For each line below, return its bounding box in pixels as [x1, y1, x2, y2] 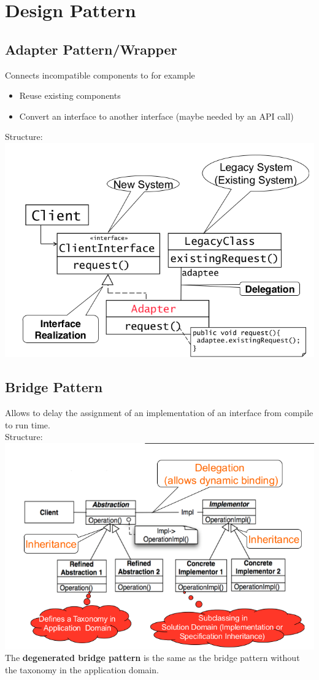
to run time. [5, 418, 50, 431]
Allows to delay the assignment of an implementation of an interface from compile [5, 406, 313, 419]
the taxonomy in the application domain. [5, 663, 159, 676]
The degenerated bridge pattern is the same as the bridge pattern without [5, 651, 300, 664]
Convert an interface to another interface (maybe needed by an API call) [19, 109, 294, 122]
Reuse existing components [19, 89, 121, 102]
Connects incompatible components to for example [5, 68, 195, 81]
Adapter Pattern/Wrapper [5, 39, 177, 58]
